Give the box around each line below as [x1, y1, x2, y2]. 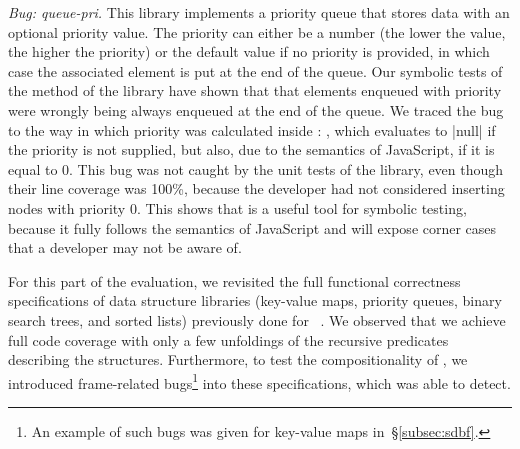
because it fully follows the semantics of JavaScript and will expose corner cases [8, 217, 497, 238]
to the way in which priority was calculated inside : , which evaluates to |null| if [8, 119, 496, 140]
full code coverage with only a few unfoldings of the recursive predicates [8, 329, 449, 350]
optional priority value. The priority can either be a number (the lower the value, [8, 21, 506, 42]
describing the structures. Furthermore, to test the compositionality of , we [8, 349, 468, 370]
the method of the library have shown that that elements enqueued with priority [8, 80, 502, 101]
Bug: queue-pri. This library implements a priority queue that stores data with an [8, 2, 510, 22]
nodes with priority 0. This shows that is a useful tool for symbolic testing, [8, 197, 467, 218]
